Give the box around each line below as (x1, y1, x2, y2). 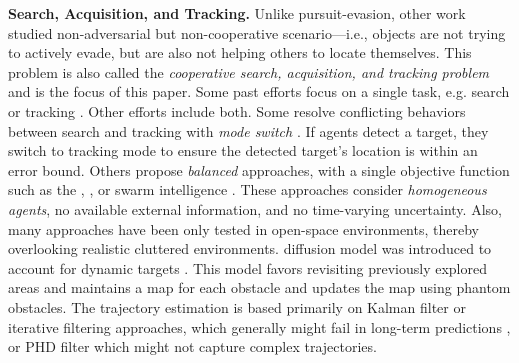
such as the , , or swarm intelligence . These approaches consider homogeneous (8, 179, 487, 200)
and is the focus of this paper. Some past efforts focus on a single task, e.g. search (8, 81, 510, 102)
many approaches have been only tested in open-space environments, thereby (8, 218, 479, 239)
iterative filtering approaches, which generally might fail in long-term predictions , (8, 316, 511, 337)
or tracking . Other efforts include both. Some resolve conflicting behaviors (8, 100, 466, 121)
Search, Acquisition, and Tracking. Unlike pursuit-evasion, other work (8, 3, 466, 23)
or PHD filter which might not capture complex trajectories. (8, 336, 377, 357)
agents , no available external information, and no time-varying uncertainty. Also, (8, 198, 502, 219)
